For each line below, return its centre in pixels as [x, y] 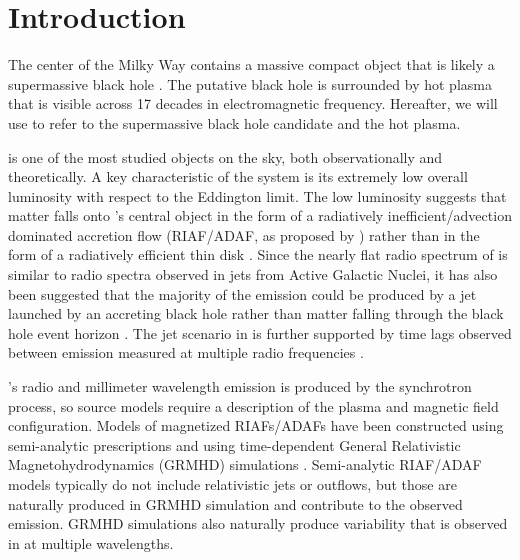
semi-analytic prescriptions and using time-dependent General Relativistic [234, 444]
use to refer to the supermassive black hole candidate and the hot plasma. [234, 122]
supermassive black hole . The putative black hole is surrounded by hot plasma [250, 83]
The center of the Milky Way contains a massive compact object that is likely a [251, 64]
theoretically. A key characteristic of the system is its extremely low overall [238, 176]
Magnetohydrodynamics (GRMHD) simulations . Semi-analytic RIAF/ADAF [245, 464]
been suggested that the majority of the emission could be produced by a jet [242, 293]
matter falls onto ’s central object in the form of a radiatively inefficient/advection [260, 215]
